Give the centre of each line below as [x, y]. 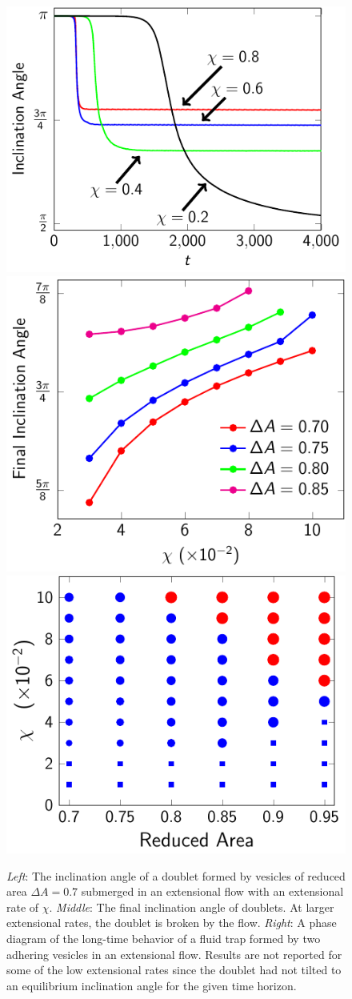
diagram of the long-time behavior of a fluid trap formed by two [164, 939]
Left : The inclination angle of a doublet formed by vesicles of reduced [176, 875]
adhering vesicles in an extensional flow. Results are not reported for [174, 954]
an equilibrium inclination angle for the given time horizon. [152, 985]
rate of [23, 907]
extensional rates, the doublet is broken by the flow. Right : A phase [172, 923]
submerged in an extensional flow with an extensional [212, 891]
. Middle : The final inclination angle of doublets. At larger [192, 907]
